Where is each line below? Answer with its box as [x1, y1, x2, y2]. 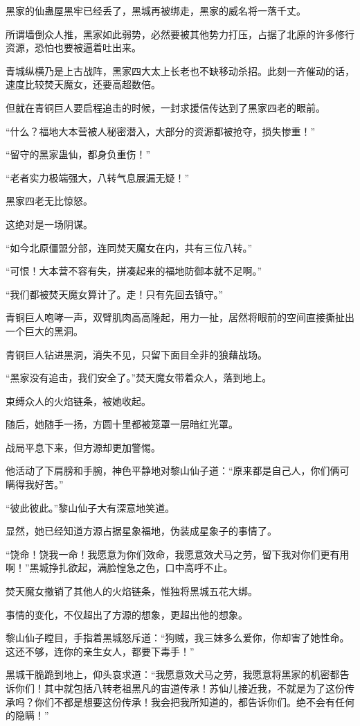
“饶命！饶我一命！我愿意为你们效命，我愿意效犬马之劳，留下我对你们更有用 [6, 546, 350, 561]
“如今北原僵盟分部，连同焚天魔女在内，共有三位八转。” [6, 240, 253, 254]
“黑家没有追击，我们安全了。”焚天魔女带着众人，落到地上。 [6, 370, 272, 385]
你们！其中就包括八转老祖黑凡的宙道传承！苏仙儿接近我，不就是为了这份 [15, 681, 345, 695]
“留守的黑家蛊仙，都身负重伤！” [6, 147, 151, 162]
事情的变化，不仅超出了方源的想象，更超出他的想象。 [6, 607, 248, 621]
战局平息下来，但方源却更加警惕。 [6, 440, 161, 454]
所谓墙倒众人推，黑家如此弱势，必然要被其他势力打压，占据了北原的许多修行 [6, 26, 354, 41]
